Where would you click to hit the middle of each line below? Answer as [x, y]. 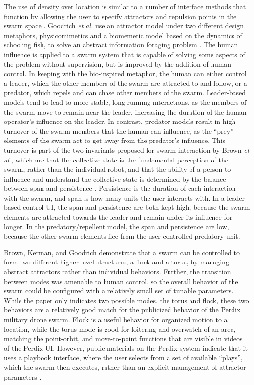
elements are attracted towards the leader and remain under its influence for [118, 217]
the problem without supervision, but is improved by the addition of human [118, 64]
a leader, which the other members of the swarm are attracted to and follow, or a [126, 83]
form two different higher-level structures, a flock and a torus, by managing [116, 262]
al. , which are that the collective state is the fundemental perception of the [116, 159]
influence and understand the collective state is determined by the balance [115, 178]
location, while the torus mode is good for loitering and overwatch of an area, [120, 329]
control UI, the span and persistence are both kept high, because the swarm [136, 207]
